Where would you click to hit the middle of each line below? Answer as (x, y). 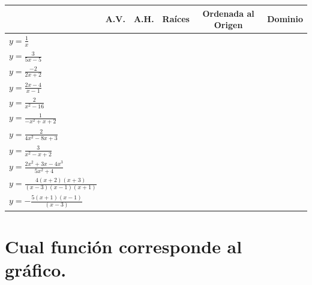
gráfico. (36, 270)
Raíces (176, 19)
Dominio (285, 19)
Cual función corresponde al (124, 246)
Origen (228, 25)
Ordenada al (228, 13)
